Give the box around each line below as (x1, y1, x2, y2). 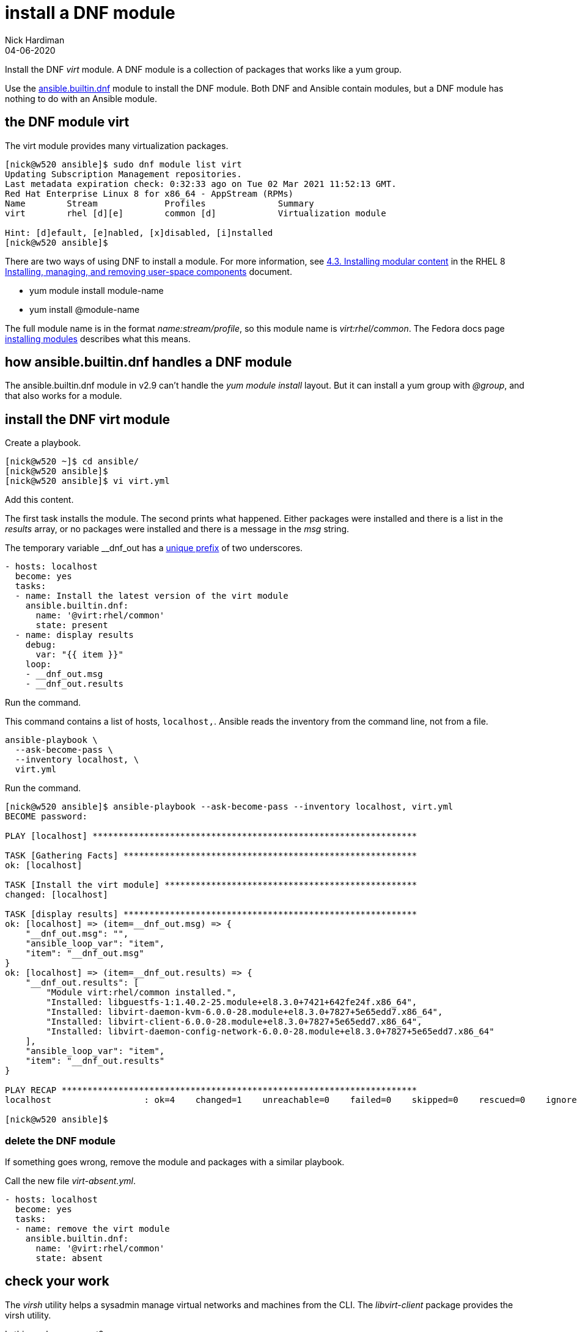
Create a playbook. (5, 437, 81, 448)
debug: (25, 640, 57, 650)
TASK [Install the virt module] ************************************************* (5, 880, 417, 890)
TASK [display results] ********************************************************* (5, 909, 417, 920)
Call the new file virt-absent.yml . (5, 1176, 136, 1187)
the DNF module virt (5, 114, 130, 130)
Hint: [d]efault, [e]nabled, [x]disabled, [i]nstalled (5, 227, 273, 238)
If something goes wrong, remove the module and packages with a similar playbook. (5, 1157, 345, 1168)
